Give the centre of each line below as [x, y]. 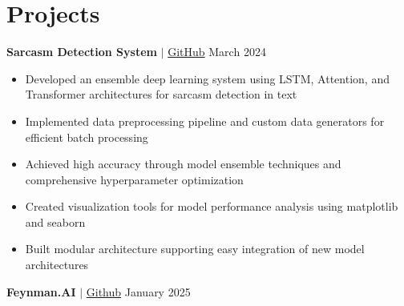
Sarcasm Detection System [82, 52]
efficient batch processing [87, 137]
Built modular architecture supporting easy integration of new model [195, 249]
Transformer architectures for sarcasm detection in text [161, 94]
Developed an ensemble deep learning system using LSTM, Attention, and [207, 78]
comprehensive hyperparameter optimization [134, 179]
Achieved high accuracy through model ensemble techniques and [183, 164]
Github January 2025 [138, 291]
